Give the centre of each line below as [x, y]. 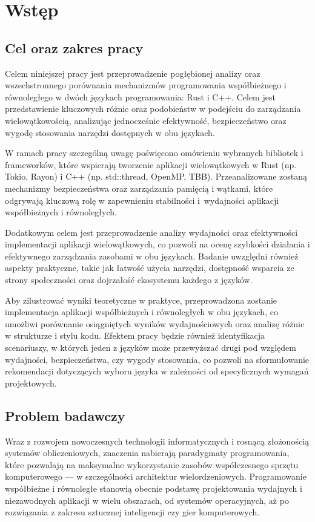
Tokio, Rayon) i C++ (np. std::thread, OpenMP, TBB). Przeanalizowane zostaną [156, 176]
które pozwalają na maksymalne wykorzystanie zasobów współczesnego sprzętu [152, 464]
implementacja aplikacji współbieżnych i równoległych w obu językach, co [141, 312]
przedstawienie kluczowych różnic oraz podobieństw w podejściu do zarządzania [153, 109]
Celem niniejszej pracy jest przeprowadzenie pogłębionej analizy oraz [133, 73]
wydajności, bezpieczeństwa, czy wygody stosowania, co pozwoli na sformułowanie [157, 359]
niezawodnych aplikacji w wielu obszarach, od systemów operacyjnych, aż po [147, 500]
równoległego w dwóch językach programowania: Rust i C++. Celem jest [140, 96]
